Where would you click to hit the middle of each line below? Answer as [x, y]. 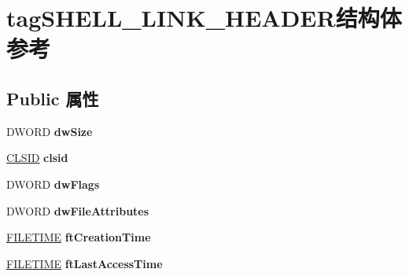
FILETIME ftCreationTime [79, 237]
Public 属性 [53, 98]
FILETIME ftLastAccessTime [85, 263]
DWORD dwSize [50, 131]
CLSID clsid [37, 158]
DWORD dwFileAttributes [78, 210]
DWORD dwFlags [53, 184]
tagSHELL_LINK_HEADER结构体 [204, 18]
